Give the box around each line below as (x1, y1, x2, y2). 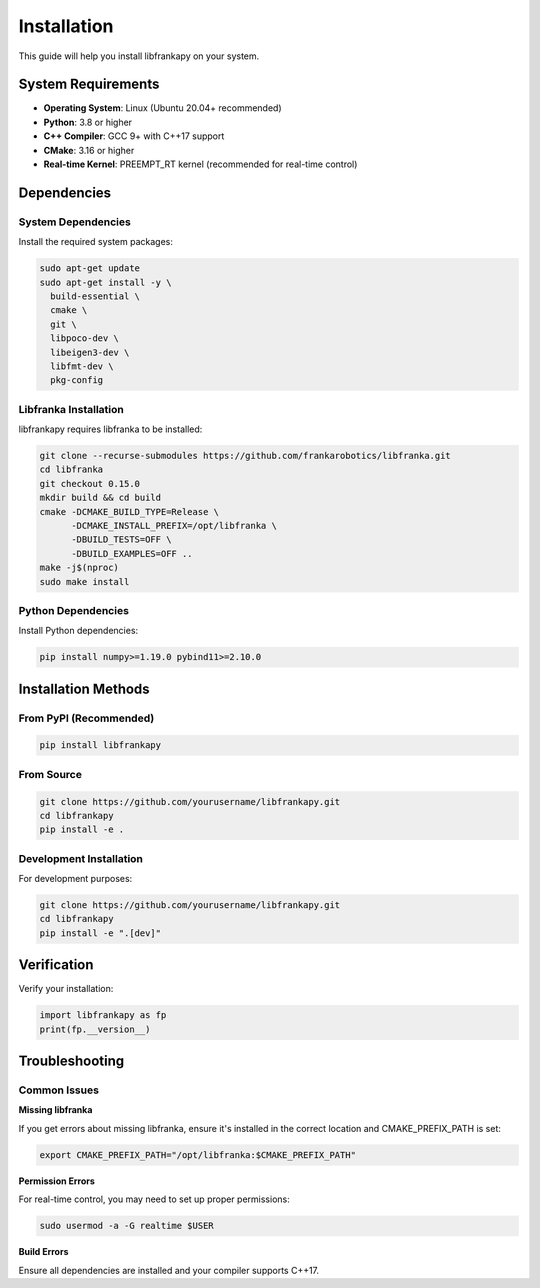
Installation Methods (18, 680, 150, 697)
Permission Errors (18, 1175, 95, 1187)
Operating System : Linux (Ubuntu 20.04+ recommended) (43, 102, 282, 114)
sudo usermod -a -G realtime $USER (39, 1220, 214, 1232)
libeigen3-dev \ (50, 346, 130, 358)
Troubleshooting (18, 1053, 125, 1070)
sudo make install (39, 576, 130, 587)
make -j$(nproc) (39, 562, 120, 574)
